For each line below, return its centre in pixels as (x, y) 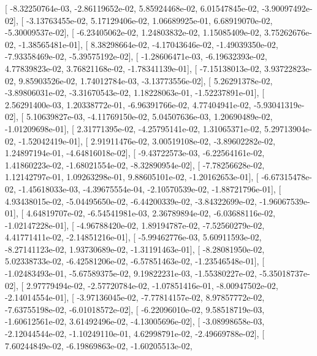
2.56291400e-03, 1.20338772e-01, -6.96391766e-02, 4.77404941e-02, (128, 104)
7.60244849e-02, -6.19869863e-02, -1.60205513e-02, (99, 345)
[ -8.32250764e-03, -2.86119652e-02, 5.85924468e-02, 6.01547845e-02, (132, 8)
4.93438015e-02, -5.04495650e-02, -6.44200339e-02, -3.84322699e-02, (131, 201)
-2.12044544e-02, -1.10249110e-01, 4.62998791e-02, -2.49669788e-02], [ (135, 334)
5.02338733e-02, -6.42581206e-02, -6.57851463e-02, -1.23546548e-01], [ (135, 261)
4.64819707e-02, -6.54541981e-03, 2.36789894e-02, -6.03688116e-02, (151, 213)
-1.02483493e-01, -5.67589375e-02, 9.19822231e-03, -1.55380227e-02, (131, 273)
